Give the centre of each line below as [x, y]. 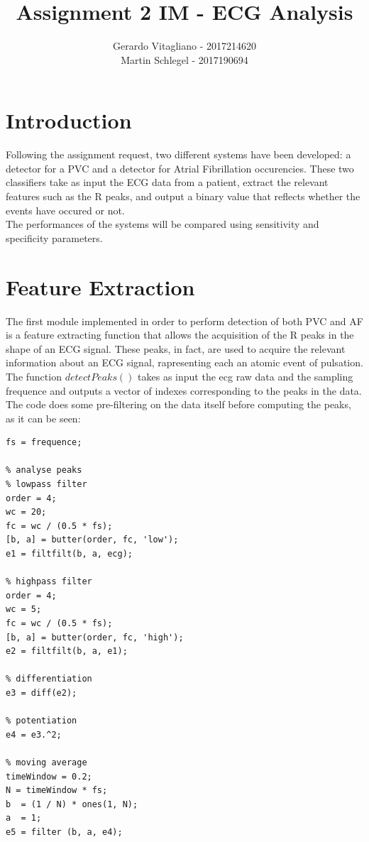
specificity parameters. [54, 237]
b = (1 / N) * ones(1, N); [72, 804]
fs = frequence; [44, 443]
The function [34, 376]
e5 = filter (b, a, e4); [64, 832]
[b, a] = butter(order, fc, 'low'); [92, 540]
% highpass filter [49, 582]
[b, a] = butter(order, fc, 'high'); [95, 637]
